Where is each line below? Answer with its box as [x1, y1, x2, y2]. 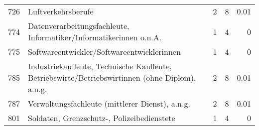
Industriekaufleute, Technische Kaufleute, [28, 60, 172, 72]
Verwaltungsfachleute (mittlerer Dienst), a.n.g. [28, 98, 190, 109]
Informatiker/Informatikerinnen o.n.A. [28, 31, 162, 43]
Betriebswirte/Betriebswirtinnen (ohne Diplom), [28, 72, 196, 83]
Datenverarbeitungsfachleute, [28, 20, 129, 31]
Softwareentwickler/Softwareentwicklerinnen [28, 46, 181, 57]
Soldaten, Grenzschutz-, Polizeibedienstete [28, 112, 175, 124]
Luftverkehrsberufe [28, 5, 94, 17]
